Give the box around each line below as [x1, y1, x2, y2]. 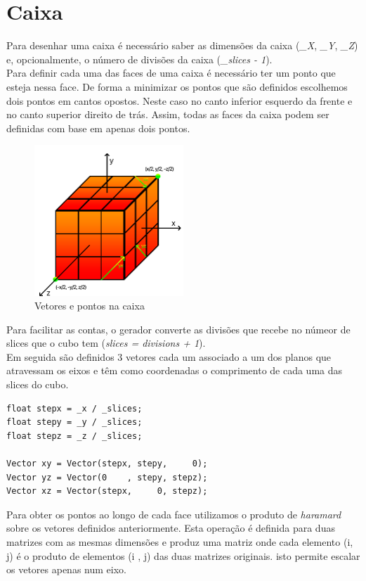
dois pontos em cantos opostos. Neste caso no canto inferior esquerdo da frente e [6, 93, 353, 108]
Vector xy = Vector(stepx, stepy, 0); [6, 459, 208, 469]
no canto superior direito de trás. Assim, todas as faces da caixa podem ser [6, 107, 329, 122]
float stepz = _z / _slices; [6, 430, 143, 441]
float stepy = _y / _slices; [6, 417, 143, 428]
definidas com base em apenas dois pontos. [6, 120, 190, 135]
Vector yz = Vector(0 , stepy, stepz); [6, 472, 208, 483]
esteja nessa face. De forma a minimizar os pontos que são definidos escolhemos [6, 79, 348, 94]
